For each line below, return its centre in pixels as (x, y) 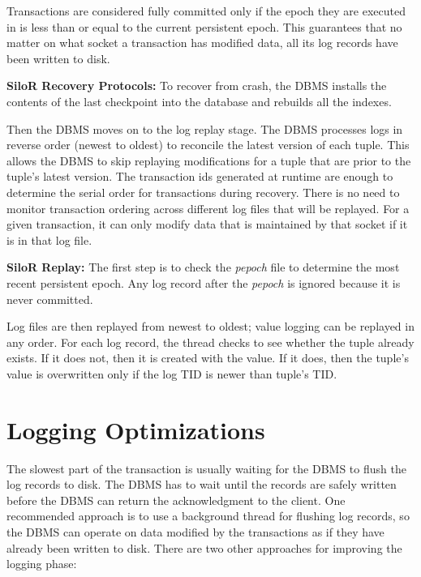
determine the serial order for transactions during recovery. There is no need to (203, 192)
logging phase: (42, 564)
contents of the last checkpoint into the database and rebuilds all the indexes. (199, 101)
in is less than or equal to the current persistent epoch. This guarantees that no (204, 26)
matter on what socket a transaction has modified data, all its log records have (202, 43)
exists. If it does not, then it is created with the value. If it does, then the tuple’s (208, 358)
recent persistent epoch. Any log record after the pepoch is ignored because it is (204, 282)
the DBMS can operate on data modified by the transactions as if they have (195, 531)
